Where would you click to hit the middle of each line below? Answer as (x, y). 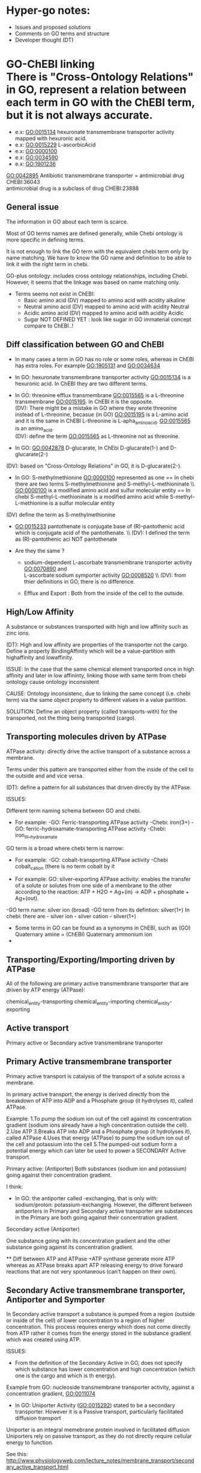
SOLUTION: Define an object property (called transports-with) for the (92, 711)
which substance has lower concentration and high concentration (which (105, 1369)
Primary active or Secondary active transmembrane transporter (85, 1043)
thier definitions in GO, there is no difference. (79, 582)
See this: (17, 1454)
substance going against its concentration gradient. (70, 1247)
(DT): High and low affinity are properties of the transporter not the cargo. (97, 644)
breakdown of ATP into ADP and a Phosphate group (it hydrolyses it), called (100, 1100)
